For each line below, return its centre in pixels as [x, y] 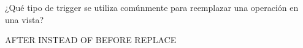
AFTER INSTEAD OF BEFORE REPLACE [91, 40]
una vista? [25, 19]
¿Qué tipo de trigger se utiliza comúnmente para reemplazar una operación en [152, 7]
